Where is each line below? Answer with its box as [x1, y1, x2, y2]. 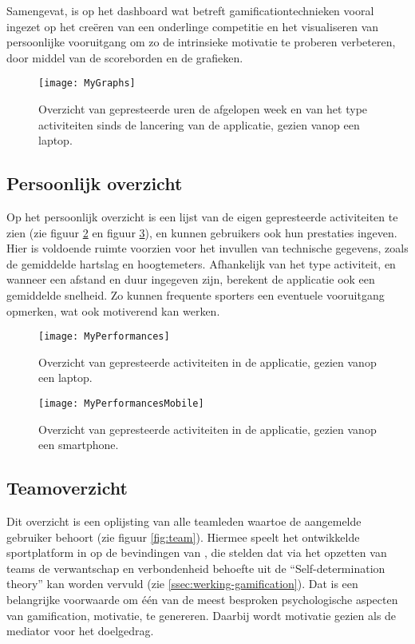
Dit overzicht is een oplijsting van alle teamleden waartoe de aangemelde [6, 513, 362, 530]
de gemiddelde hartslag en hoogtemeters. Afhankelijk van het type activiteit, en [6, 255, 396, 272]
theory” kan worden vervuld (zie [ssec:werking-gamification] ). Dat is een [6, 575, 358, 592]
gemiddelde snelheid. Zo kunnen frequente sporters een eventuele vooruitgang [6, 286, 385, 303]
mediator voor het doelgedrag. [6, 622, 154, 639]
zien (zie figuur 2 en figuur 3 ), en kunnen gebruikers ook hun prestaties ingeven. [6, 224, 397, 241]
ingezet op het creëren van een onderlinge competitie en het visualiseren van [6, 18, 379, 34]
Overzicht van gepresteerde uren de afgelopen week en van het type [38, 101, 368, 117]
